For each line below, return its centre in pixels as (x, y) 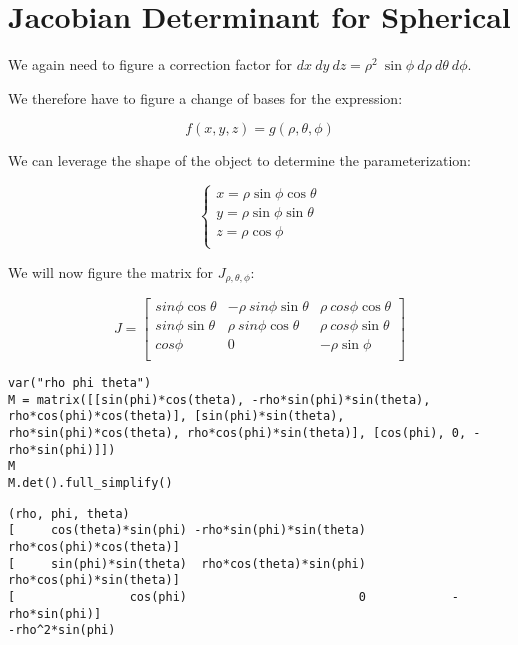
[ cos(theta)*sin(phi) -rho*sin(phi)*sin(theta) (187, 530)
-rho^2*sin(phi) (62, 630)
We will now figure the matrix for (111, 271)
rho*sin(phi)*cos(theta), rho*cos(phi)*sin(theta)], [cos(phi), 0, (237, 433)
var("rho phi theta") (80, 383)
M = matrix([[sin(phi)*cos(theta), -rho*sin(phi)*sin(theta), (219, 399)
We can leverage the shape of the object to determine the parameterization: (239, 160)
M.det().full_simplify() (90, 483)
